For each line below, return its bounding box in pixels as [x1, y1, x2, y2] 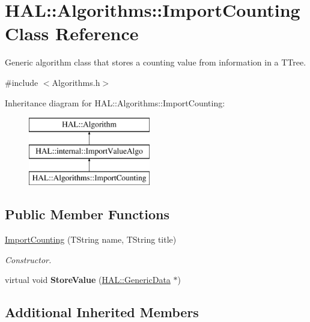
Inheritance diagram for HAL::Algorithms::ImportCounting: [5, 96, 225, 109]
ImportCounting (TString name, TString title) [5, 233, 177, 246]
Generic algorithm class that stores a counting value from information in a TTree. [5, 56, 306, 68]
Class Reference [5, 21, 139, 46]
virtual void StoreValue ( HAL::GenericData [5, 273, 171, 286]
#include [5, 76, 38, 88]
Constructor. [5, 253, 52, 266]
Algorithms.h [52, 76, 100, 88]
